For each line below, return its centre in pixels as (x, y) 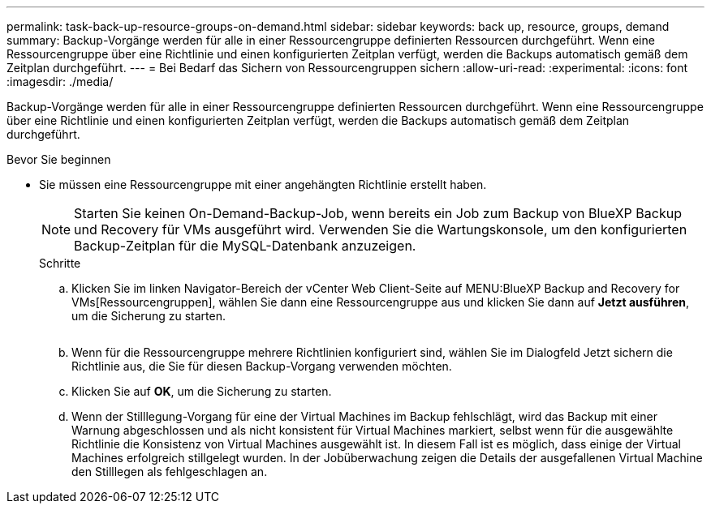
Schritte (60, 263)
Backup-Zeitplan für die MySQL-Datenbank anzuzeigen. (245, 246)
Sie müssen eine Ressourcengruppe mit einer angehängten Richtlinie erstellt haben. (263, 184)
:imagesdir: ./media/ (60, 81)
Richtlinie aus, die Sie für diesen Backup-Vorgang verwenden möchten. (262, 366)
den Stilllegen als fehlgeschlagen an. (170, 471)
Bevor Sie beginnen (59, 159)
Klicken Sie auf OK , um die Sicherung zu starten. (202, 391)
